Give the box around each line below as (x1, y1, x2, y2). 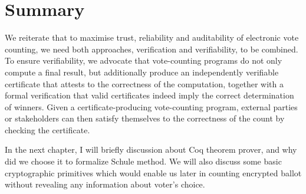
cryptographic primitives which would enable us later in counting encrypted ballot (5, 166, 302, 179)
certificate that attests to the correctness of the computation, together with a (5, 77, 284, 90)
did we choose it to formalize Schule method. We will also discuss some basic (5, 155, 282, 167)
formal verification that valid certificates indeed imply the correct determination (5, 89, 294, 101)
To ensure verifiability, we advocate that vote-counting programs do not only (5, 54, 282, 67)
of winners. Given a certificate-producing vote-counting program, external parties (5, 100, 298, 113)
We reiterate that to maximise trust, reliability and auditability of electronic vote (5, 31, 299, 44)
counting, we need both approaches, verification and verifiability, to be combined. (5, 42, 298, 55)
